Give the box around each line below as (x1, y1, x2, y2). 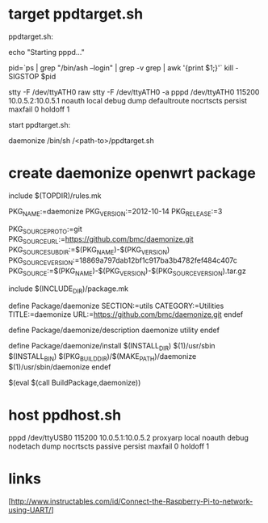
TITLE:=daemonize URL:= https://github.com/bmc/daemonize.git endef (8, 310, 244, 319)
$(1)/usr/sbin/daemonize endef (8, 362, 111, 372)
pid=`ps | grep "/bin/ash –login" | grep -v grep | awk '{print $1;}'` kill (8, 62, 234, 73)
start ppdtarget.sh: (8, 120, 71, 129)
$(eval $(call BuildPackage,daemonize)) (8, 377, 141, 388)
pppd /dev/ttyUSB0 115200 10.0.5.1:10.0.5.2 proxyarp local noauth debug (8, 432, 249, 442)
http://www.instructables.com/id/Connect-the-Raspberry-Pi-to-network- (10, 496, 253, 506)
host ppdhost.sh (8, 406, 122, 424)
